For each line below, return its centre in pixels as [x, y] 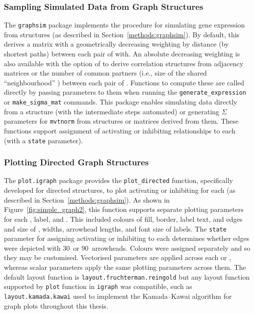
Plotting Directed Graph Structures [76, 162]
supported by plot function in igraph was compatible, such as [98, 286]
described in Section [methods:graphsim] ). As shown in [87, 199]
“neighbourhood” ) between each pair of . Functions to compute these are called [124, 82]
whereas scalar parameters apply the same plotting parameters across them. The [125, 267]
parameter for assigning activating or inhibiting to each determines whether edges [127, 238]
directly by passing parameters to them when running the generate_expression [125, 92]
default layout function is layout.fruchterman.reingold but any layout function [127, 276]
